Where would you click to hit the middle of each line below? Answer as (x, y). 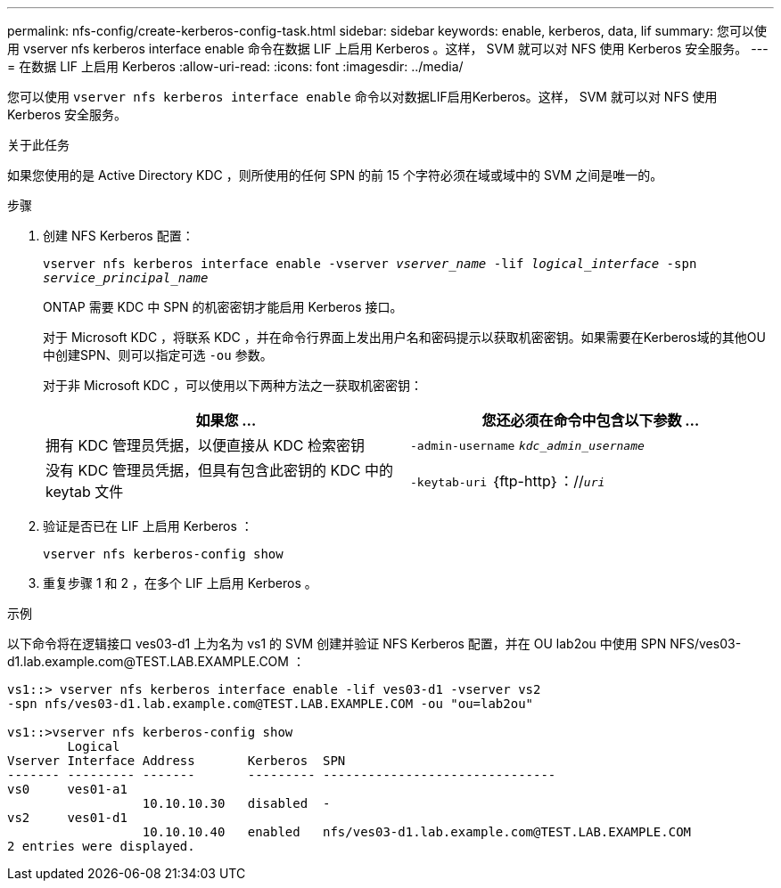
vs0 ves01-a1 (67, 789)
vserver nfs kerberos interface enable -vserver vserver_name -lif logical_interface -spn (370, 264)
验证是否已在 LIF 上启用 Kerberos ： (148, 526)
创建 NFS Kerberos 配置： (119, 236)
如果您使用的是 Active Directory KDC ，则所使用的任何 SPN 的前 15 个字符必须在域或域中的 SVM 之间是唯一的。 (335, 175)
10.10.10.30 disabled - (236, 803)
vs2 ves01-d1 (67, 818)
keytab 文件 (85, 492)
